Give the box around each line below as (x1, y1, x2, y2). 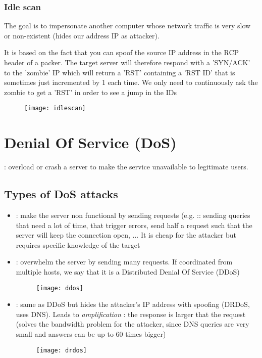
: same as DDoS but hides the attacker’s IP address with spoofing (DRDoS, (16, 299, 250, 309)
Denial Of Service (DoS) (4, 132, 177, 153)
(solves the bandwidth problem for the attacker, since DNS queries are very (16, 319, 249, 329)
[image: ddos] (36, 284, 83, 292)
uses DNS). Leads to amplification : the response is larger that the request (16, 308, 246, 319)
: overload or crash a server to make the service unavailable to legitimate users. (4, 161, 248, 172)
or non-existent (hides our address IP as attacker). (4, 30, 160, 40)
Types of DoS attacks (4, 186, 118, 202)
